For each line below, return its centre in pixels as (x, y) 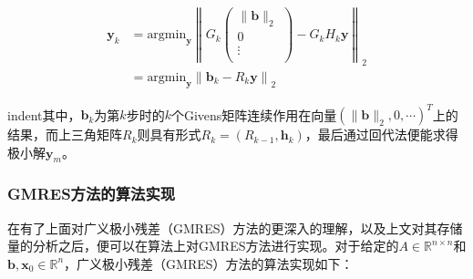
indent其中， (44, 114)
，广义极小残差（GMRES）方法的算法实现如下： (209, 263)
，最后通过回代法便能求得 (381, 134)
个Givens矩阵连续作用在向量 (254, 114)
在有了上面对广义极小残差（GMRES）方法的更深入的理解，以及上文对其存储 (235, 227)
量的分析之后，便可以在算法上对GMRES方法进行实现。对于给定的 (203, 246)
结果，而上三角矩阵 (65, 134)
